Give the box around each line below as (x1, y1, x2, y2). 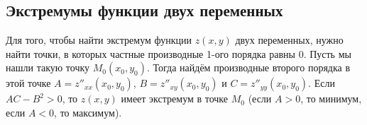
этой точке (6, 76, 51, 90)
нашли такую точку (6, 60, 90, 75)
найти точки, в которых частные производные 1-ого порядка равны (6, 46, 295, 61)
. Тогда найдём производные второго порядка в (146, 60, 351, 75)
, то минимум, (300, 91, 362, 106)
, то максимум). (54, 105, 122, 119)
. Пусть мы (303, 46, 351, 61)
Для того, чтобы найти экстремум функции (6, 32, 192, 47)
